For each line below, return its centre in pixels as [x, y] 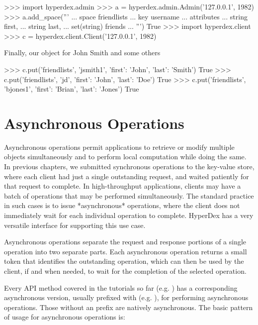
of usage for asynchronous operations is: [65, 317]
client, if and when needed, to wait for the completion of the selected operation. [125, 271]
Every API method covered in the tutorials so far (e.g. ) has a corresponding [121, 287]
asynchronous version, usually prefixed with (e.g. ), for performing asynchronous [126, 297]
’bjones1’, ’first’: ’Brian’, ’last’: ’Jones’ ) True [72, 89]
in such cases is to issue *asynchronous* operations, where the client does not [122, 205]
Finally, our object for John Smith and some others [82, 53]
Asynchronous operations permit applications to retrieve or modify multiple [119, 147]
